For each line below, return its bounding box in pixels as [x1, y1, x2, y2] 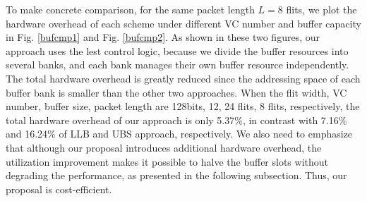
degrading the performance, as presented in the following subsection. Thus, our [6, 168, 347, 183]
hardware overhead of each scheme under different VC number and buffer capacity [6, 16, 361, 30]
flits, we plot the [286, 2, 357, 16]
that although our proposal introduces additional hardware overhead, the [6, 140, 322, 154]
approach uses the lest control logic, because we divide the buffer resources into [6, 43, 349, 58]
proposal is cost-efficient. [6, 181, 112, 196]
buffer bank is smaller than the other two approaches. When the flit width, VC [6, 85, 347, 99]
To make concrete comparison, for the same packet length [6, 2, 255, 16]
